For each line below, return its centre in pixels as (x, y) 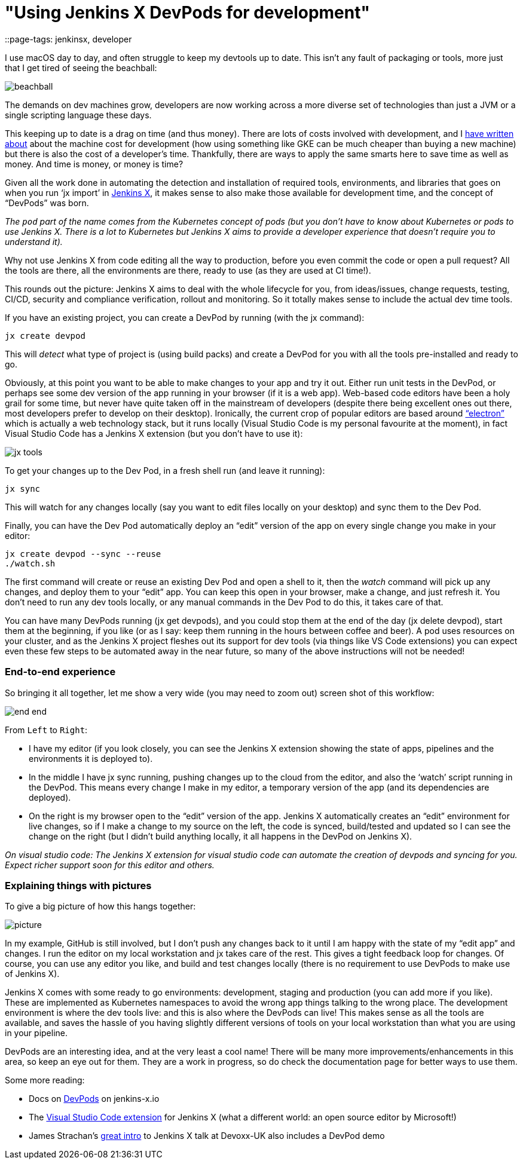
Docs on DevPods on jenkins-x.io (94, 1099)
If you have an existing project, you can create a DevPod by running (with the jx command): (185, 317)
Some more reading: (45, 1080)
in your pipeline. (36, 1033)
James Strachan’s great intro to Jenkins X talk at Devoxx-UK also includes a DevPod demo (207, 1136)
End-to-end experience (60, 672)
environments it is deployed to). (91, 758)
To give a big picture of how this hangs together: (100, 906)
